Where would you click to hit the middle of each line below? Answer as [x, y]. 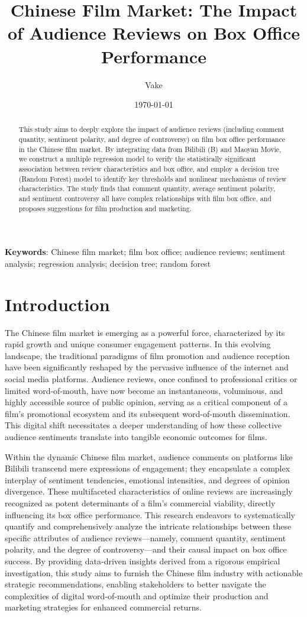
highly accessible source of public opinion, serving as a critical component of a [146, 402]
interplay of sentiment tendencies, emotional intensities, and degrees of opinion [147, 479]
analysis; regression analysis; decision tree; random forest [108, 263]
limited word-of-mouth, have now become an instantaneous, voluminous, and [144, 390]
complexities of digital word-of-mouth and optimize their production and [137, 595]
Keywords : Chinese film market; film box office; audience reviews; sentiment [145, 252]
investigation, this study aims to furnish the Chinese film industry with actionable [154, 572]
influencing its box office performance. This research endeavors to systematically [150, 514]
